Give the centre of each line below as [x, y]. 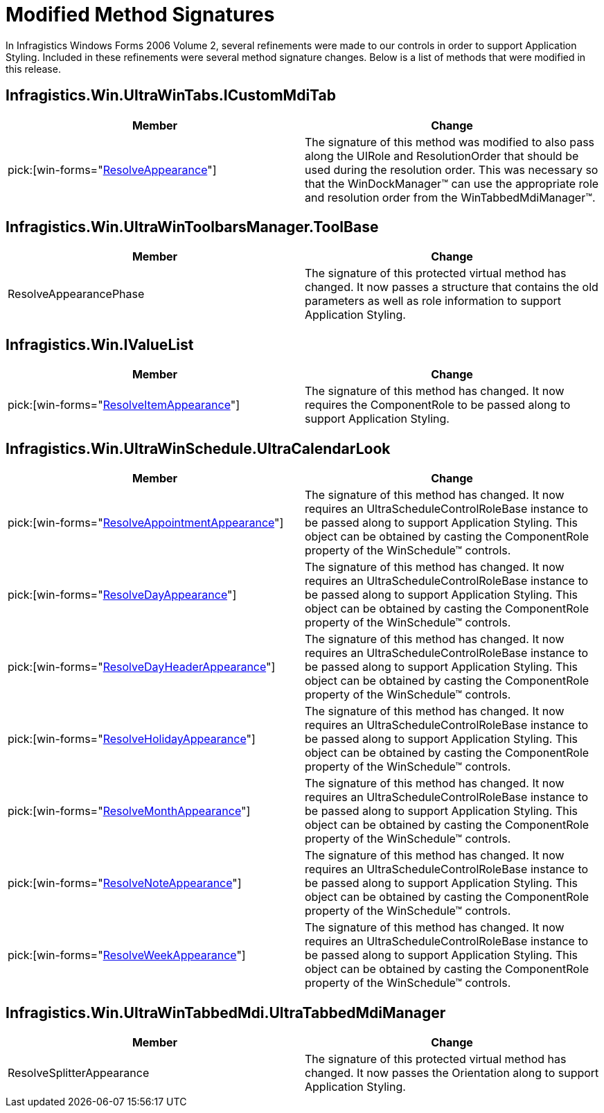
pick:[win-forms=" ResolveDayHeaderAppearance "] [142, 667]
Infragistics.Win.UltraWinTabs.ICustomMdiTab [171, 96]
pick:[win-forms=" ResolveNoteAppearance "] [125, 883]
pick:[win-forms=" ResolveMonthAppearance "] [129, 811]
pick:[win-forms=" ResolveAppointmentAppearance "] [146, 523]
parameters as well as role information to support [433, 301]
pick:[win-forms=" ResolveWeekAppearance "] [127, 955]
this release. [33, 69]
